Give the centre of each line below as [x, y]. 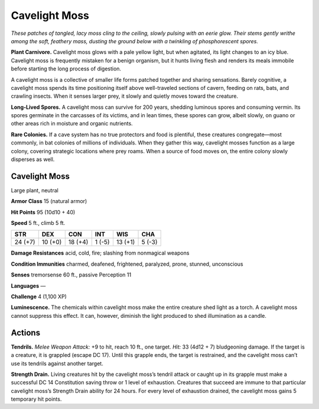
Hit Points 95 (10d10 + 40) [43, 212]
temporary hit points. [36, 399]
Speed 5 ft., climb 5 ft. [38, 223]
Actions [26, 332]
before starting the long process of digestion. [66, 69]
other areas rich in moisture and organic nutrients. [72, 124]
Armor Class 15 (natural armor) [49, 201]
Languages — [28, 286]
